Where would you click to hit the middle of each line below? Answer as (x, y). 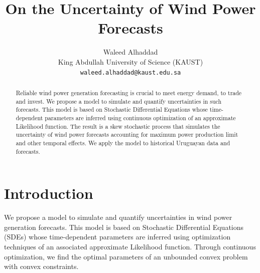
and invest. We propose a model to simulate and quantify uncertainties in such (119, 101)
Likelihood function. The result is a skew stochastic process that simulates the (118, 126)
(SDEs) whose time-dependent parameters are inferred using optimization (117, 237)
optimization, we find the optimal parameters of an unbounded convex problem (126, 256)
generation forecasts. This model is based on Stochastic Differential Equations (124, 227)
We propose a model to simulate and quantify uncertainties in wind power (118, 217)
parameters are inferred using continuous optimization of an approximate (140, 117)
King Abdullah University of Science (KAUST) (131, 61)
